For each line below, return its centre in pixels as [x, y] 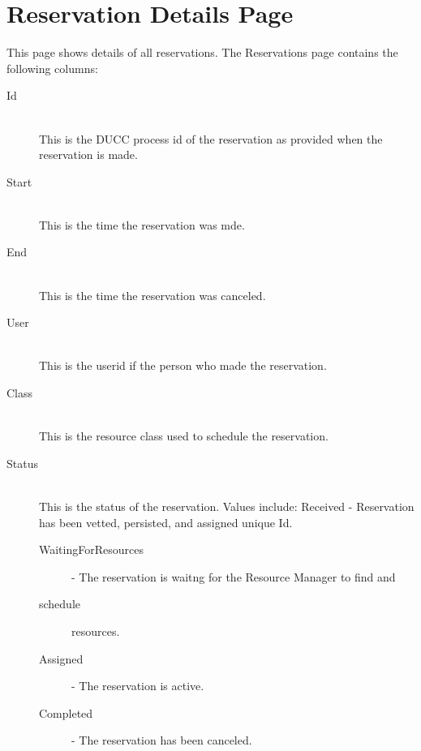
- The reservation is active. [138, 686]
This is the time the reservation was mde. [142, 224]
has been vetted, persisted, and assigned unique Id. [166, 522]
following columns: [52, 68]
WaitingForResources [91, 549]
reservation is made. [88, 154]
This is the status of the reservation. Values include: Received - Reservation [227, 506]
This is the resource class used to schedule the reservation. [184, 436]
